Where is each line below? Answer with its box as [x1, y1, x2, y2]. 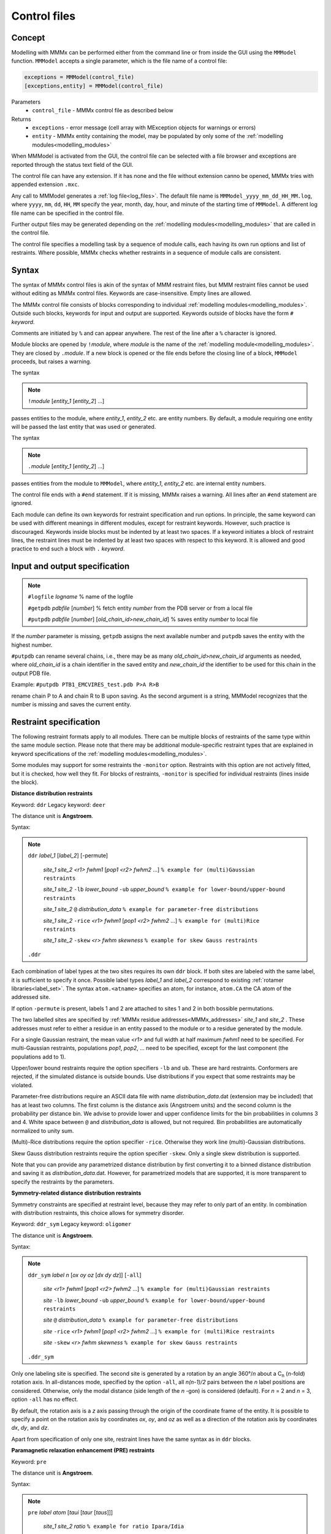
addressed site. [11, 993, 51, 1001]
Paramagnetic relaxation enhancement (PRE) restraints [11, 1447, 155, 1454]
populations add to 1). [11, 1053, 66, 1060]
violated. [11, 1081, 34, 1089]
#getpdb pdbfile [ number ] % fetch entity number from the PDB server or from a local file [28, 604, 253, 612]
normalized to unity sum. [11, 1127, 74, 1135]
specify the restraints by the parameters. [11, 1178, 115, 1185]
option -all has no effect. [11, 1396, 78, 1403]
